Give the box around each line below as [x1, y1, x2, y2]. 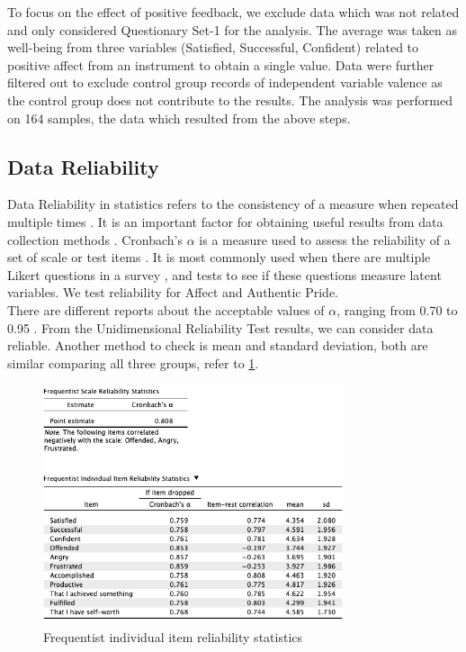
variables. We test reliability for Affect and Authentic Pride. [7, 283, 339, 302]
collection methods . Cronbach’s [7, 230, 184, 249]
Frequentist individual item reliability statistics [43, 628, 303, 647]
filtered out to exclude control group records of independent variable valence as [7, 73, 443, 92]
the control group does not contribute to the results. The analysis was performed [7, 90, 453, 109]
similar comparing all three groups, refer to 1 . [7, 353, 259, 372]
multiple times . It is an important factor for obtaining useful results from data [7, 212, 444, 231]
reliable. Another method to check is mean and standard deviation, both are [7, 336, 428, 355]
